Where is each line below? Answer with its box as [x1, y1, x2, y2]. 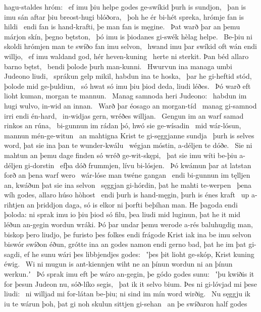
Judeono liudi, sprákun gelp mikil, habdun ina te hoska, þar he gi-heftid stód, [4, 71, 252, 81]
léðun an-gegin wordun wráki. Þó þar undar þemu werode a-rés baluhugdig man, [4, 219, 253, 230]
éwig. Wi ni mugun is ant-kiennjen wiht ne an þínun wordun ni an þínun [4, 258, 233, 269]
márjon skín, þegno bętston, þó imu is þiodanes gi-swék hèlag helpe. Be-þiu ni [4, 31, 252, 41]
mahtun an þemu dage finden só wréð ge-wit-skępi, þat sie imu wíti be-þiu [4, 149, 237, 160]
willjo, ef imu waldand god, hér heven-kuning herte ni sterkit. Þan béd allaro [4, 50, 249, 61]
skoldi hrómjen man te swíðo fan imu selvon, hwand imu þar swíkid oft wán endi [4, 41, 257, 51]
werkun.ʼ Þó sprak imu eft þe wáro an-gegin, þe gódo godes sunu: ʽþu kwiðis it [4, 269, 254, 279]
